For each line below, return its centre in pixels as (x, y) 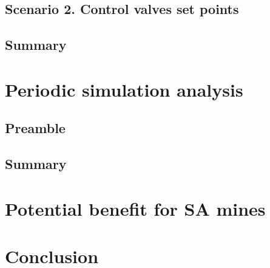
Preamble (35, 128)
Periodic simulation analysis (124, 89)
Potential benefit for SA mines (135, 208)
